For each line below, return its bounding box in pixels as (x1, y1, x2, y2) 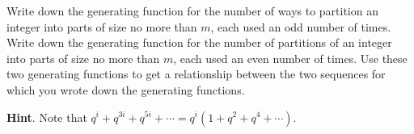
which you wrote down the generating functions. (6, 81, 245, 98)
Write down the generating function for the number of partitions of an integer (6, 34, 392, 51)
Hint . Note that (6, 108, 87, 125)
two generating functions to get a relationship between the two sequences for (6, 65, 386, 82)
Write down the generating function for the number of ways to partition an (6, 2, 378, 19)
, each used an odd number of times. (210, 18, 391, 35)
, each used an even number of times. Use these (173, 49, 408, 66)
